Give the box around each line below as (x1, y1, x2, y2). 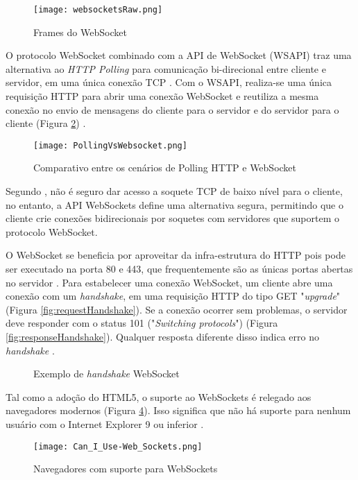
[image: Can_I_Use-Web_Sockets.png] (33, 441, 203, 452)
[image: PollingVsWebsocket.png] (33, 140, 187, 151)
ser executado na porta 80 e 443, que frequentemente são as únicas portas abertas (6, 262, 353, 276)
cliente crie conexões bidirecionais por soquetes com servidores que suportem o (6, 211, 339, 225)
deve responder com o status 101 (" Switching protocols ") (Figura (6, 316, 278, 330)
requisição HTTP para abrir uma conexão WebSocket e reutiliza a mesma (6, 89, 319, 103)
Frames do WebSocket (33, 24, 127, 39)
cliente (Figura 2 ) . (6, 116, 86, 130)
